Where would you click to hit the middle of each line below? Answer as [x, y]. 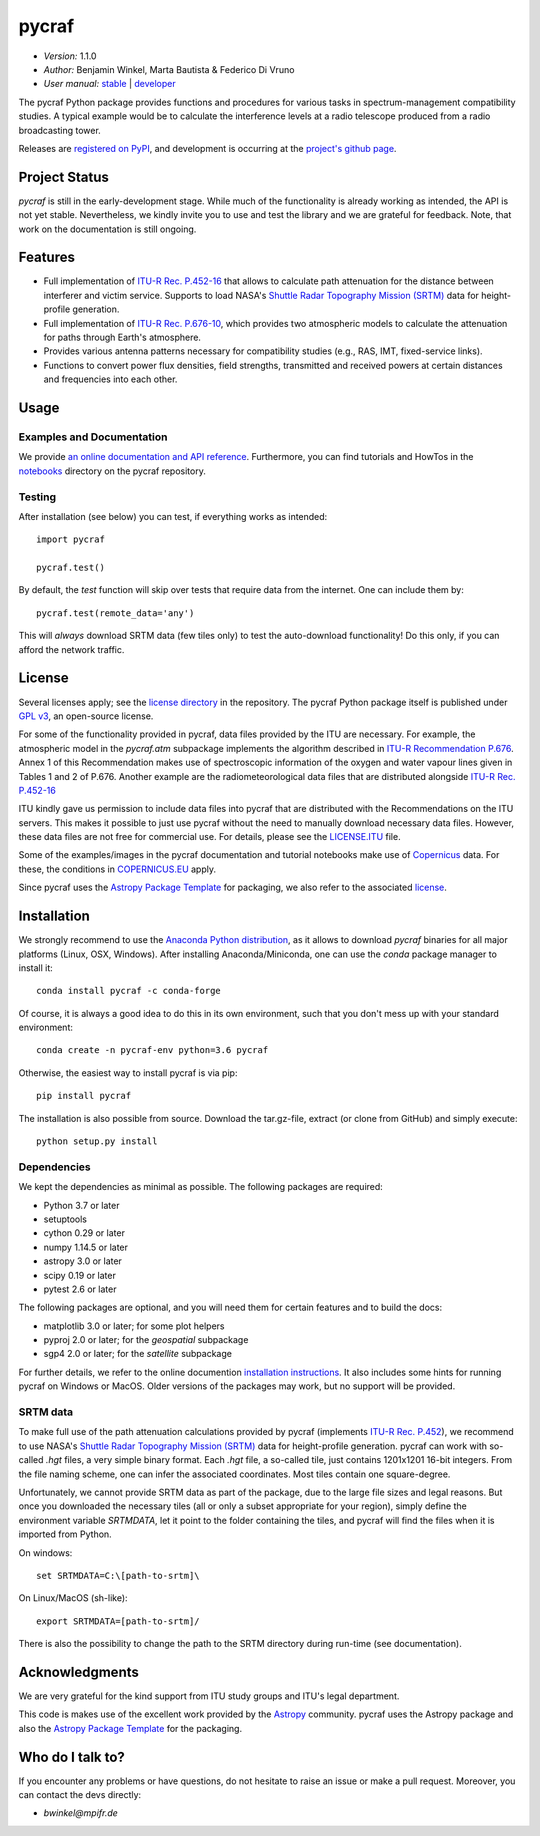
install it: [36, 967]
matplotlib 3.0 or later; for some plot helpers [134, 1326]
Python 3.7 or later [81, 1205]
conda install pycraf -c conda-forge [129, 991]
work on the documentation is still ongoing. [107, 229]
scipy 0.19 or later [80, 1275]
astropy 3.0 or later [82, 1261]
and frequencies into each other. [110, 379]
